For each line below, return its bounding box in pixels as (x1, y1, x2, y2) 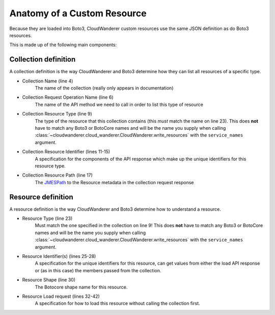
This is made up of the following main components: (9, 42, 117, 48)
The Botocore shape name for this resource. (35, 284, 128, 290)
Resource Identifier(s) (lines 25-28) (22, 253, 96, 259)
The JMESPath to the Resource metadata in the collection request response (35, 179, 194, 185)
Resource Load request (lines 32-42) (22, 293, 100, 299)
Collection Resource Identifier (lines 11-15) (22, 149, 111, 155)
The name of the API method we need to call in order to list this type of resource (35, 101, 204, 107)
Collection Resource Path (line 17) (22, 172, 93, 178)
